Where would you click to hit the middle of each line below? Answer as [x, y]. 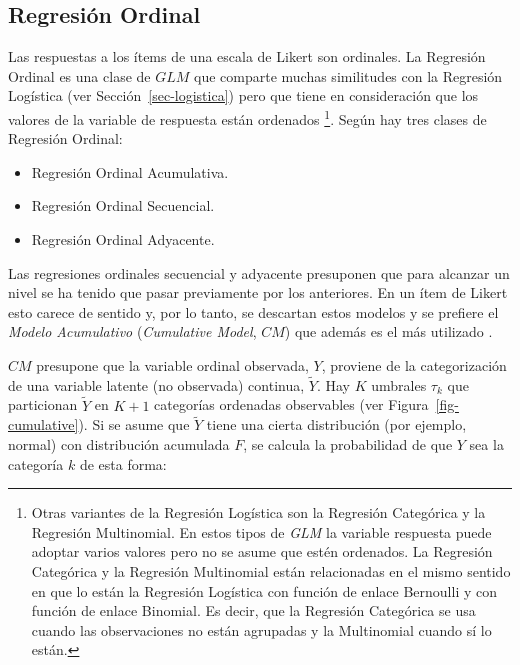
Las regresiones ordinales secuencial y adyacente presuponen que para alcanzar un [259, 272]
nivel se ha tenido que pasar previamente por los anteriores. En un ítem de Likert [258, 292]
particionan [43, 404]
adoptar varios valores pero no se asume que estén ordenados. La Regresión [262, 551]
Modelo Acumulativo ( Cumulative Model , [132, 331]
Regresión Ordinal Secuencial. [123, 205]
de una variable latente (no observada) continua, [156, 384]
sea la [486, 444]
